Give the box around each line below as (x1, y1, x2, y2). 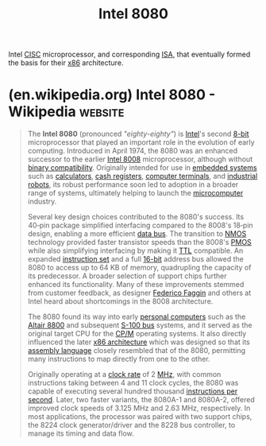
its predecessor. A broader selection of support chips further (27, 271, 227, 281)
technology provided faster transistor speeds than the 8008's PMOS (27, 238, 252, 247)
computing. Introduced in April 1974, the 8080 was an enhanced (27, 146, 238, 156)
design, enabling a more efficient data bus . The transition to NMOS (27, 229, 247, 239)
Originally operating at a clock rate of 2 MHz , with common (27, 370, 222, 379)
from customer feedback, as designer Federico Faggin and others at (27, 288, 252, 298)
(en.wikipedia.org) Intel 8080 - (8, 86, 216, 104)
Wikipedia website (8, 103, 125, 121)
